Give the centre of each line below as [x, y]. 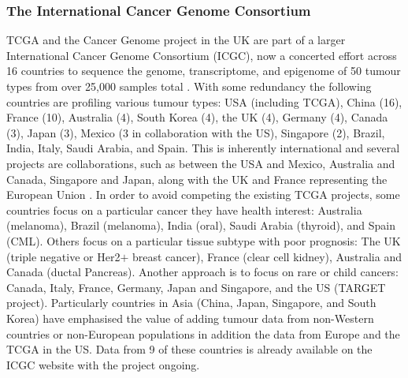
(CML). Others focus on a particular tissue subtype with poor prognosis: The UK [204, 240]
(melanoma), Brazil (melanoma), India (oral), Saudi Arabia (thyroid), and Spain [201, 225]
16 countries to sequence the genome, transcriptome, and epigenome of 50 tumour [204, 71]
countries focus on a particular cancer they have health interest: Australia [184, 210]
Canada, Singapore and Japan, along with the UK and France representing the [197, 179]
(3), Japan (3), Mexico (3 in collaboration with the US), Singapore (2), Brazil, [196, 132]
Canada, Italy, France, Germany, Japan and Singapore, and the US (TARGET [196, 287]
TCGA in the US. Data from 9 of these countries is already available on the [189, 349]
